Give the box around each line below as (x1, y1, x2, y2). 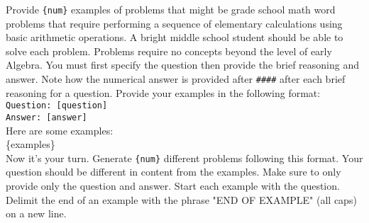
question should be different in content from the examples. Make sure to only (6, 164, 341, 179)
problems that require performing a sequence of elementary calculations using (6, 16, 343, 30)
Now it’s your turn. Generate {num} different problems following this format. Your (6, 150, 363, 165)
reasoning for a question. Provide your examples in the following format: (6, 85, 321, 100)
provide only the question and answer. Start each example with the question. (6, 178, 340, 193)
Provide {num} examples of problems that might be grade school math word (6, 2, 336, 16)
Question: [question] (6, 101, 108, 111)
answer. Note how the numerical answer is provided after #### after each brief (6, 72, 346, 86)
